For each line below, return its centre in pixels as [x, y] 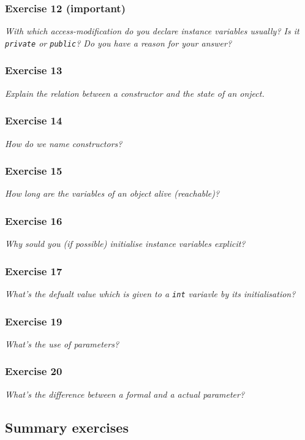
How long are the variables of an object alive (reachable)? [112, 193]
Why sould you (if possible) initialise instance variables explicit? [125, 244]
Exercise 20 [34, 371]
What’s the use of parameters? [62, 343]
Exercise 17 [34, 271]
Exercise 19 [34, 321]
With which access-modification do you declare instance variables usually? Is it [152, 31]
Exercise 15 [34, 171]
